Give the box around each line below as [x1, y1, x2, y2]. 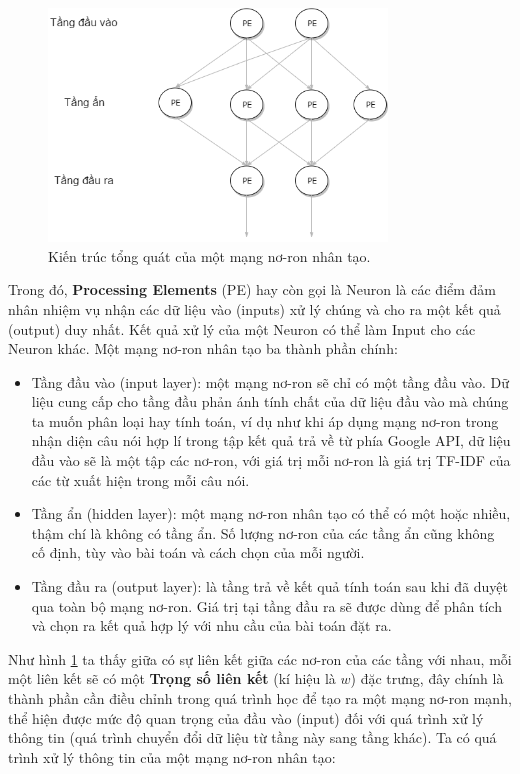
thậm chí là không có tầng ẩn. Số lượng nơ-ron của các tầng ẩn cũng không [31, 522, 495, 543]
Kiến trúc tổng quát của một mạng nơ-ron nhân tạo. [48, 245, 371, 266]
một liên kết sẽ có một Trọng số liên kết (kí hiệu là [8, 668, 336, 689]
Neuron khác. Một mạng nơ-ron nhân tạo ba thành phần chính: [8, 338, 398, 359]
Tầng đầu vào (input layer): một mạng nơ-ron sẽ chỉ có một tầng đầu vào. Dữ [31, 371, 509, 392]
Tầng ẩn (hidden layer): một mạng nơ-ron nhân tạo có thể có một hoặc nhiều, [31, 503, 511, 524]
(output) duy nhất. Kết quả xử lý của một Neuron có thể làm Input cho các [8, 318, 476, 339]
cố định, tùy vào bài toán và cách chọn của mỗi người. [31, 542, 365, 563]
